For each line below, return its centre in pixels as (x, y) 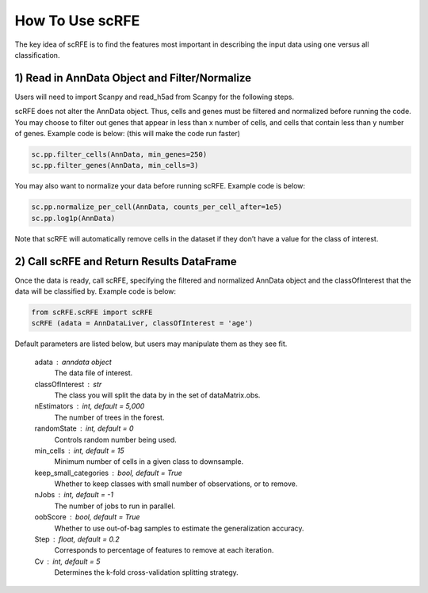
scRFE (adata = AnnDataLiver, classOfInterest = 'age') (142, 323)
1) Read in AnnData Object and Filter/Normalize (133, 78)
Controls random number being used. (116, 439)
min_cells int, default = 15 (79, 450)
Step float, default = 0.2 (77, 539)
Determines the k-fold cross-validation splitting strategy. (147, 572)
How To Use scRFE (77, 21)
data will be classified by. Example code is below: (96, 291)
